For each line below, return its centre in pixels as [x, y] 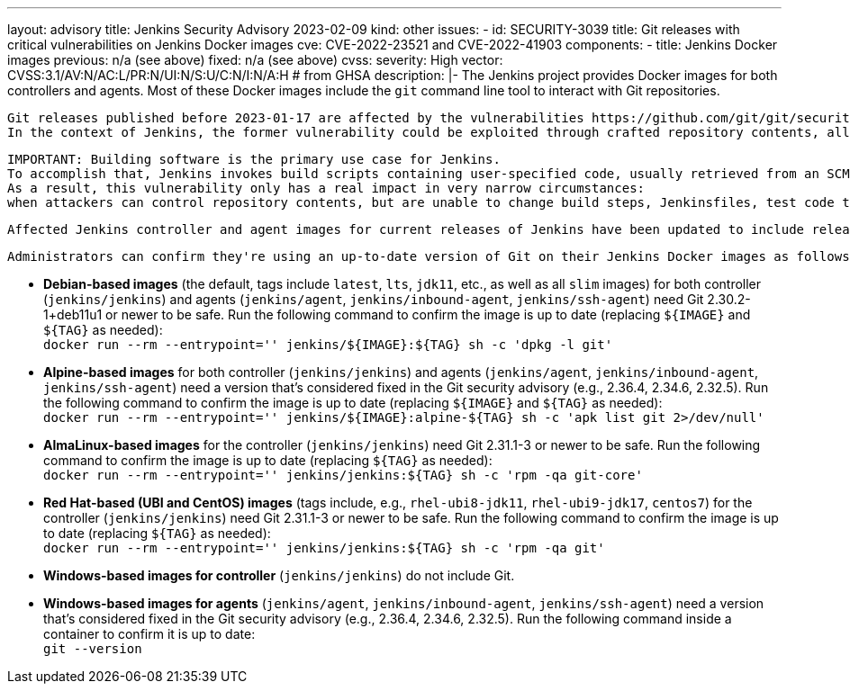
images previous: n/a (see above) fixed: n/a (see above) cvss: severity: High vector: [255, 60]
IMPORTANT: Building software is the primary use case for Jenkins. [254, 159]
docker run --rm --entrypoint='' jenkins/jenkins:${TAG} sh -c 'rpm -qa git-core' [343, 475]
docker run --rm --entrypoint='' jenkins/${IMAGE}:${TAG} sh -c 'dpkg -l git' [328, 345]
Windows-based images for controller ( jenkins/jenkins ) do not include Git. [279, 575]
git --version [93, 649]
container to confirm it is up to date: [149, 634]
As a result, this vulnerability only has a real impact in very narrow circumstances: [326, 188]
